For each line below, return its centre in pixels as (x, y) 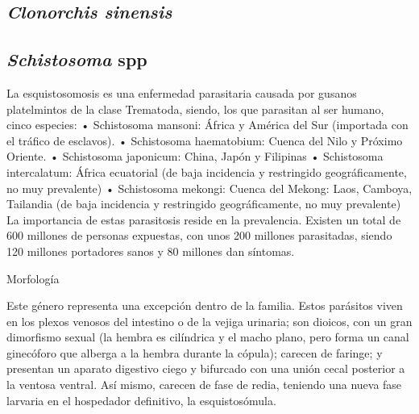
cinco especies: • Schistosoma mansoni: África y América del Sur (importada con (207, 125)
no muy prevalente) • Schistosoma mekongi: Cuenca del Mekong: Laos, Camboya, (209, 188)
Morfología (33, 278)
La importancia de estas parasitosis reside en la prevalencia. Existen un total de (204, 219)
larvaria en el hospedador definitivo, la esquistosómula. (141, 400)
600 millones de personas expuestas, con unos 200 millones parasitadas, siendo (199, 235)
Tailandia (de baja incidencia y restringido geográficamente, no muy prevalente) (204, 204)
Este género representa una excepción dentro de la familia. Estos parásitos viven (205, 305)
